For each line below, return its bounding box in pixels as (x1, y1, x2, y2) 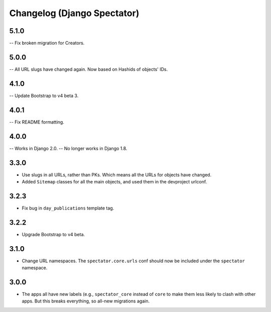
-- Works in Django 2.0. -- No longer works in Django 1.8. (9, 145, 127, 151)
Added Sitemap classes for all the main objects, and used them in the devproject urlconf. (22, 178, 207, 184)
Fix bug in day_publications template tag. (22, 205, 114, 211)
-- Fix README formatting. (9, 119, 65, 125)
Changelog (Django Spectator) (9, 8, 140, 19)
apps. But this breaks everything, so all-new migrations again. (22, 298, 150, 304)
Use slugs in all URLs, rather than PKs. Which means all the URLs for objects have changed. (22, 171, 212, 178)
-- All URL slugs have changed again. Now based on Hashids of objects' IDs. (9, 66, 168, 72)
